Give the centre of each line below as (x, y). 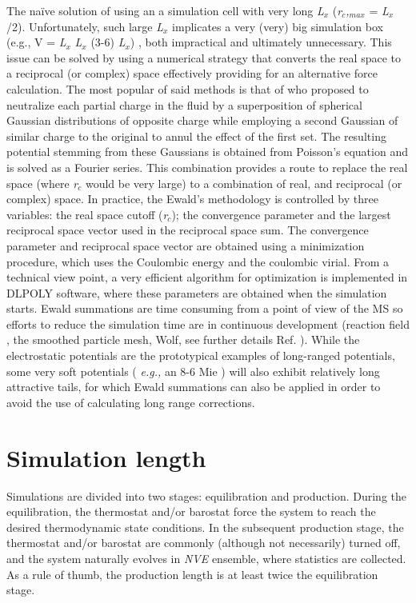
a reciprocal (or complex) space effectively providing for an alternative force (192, 73)
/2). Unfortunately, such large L (85, 26)
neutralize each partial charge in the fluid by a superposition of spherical (184, 104)
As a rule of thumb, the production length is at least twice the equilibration (192, 574)
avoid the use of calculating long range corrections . (131, 402)
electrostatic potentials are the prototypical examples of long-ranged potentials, (201, 355)
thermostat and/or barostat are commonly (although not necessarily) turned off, (204, 543)
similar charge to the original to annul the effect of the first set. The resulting (196, 136)
